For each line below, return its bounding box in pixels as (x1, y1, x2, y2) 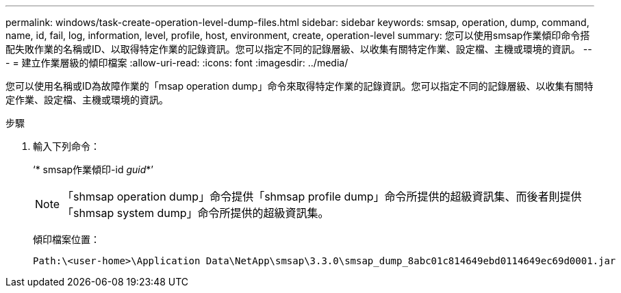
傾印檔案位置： (33, 233, 100, 245)
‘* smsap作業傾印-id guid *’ (33, 164, 153, 175)
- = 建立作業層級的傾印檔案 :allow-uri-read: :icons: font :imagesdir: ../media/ (5, 57, 348, 68)
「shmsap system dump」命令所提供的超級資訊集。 (62, 206, 329, 220)
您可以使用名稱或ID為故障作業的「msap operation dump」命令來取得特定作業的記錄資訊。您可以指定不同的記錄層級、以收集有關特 (5, 80, 594, 92)
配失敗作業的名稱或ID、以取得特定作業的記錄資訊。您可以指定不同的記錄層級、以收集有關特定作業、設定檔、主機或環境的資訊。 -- (5, 43, 592, 55)
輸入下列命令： (33, 140, 100, 152)
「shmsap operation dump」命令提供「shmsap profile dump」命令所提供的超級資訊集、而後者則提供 (62, 190, 582, 203)
